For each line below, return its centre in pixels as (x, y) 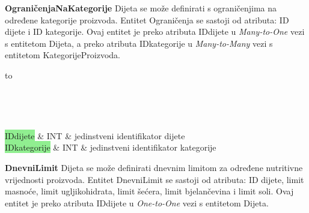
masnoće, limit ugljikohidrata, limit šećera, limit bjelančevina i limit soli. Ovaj (149, 191)
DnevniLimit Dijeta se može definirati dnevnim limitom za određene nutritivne (154, 167)
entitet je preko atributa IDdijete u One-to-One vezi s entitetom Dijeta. (137, 202)
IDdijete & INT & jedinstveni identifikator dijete (95, 135)
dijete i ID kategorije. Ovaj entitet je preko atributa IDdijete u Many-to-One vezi (155, 31)
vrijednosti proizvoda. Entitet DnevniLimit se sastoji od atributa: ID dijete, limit (154, 179)
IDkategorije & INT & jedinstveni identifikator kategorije (111, 147)
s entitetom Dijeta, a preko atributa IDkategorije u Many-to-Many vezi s (139, 43)
